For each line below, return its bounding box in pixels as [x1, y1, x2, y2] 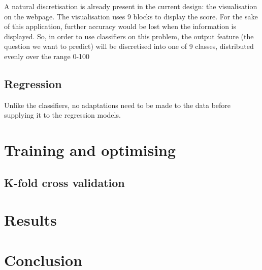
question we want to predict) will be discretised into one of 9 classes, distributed [4, 41, 254, 51]
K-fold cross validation [4, 174, 125, 190]
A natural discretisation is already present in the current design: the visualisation [4, 1, 257, 11]
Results [4, 209, 57, 230]
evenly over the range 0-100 [4, 50, 90, 61]
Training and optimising [4, 140, 176, 160]
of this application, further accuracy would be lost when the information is [4, 21, 236, 32]
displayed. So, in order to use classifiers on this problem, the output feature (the [4, 31, 254, 41]
